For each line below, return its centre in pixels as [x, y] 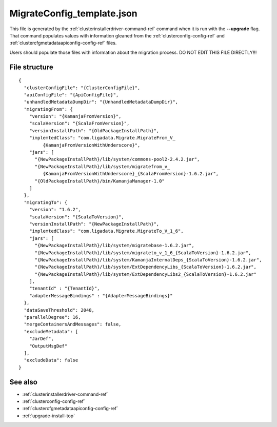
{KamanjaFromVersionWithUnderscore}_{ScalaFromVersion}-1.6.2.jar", [131, 174]
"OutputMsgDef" [48, 346]
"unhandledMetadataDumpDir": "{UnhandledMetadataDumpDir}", [101, 102]
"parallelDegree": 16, [52, 317]
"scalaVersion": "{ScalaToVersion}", [76, 217]
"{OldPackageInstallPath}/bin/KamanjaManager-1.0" [100, 181]
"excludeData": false [51, 360]
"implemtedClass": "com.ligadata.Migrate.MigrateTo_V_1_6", [106, 231]
